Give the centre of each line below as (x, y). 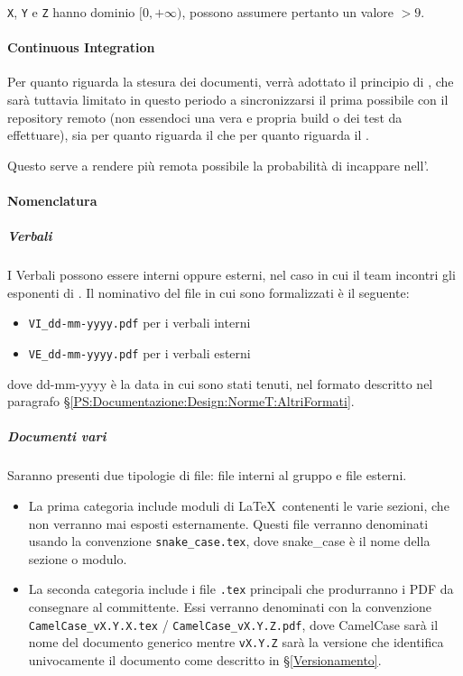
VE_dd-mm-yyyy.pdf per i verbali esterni (139, 353)
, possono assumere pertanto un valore (288, 12)
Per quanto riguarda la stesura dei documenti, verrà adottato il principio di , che (231, 82)
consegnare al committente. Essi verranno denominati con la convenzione (230, 607)
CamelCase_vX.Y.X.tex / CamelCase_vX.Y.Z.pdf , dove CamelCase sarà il (233, 624)
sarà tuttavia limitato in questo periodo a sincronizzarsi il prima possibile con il (228, 100)
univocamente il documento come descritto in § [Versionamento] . (205, 660)
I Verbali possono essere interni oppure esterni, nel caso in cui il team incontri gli (231, 275)
